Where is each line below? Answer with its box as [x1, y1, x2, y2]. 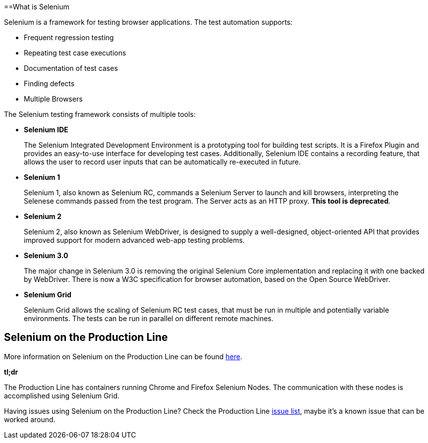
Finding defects [24, 79, 75, 88]
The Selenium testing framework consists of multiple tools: [4, 110, 196, 118]
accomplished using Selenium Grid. [4, 391, 120, 400]
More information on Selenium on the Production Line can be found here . [4, 352, 243, 361]
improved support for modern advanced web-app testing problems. [24, 236, 245, 244]
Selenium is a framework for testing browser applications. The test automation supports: [4, 18, 293, 26]
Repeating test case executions [24, 49, 126, 57]
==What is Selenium [4, 2, 69, 11]
